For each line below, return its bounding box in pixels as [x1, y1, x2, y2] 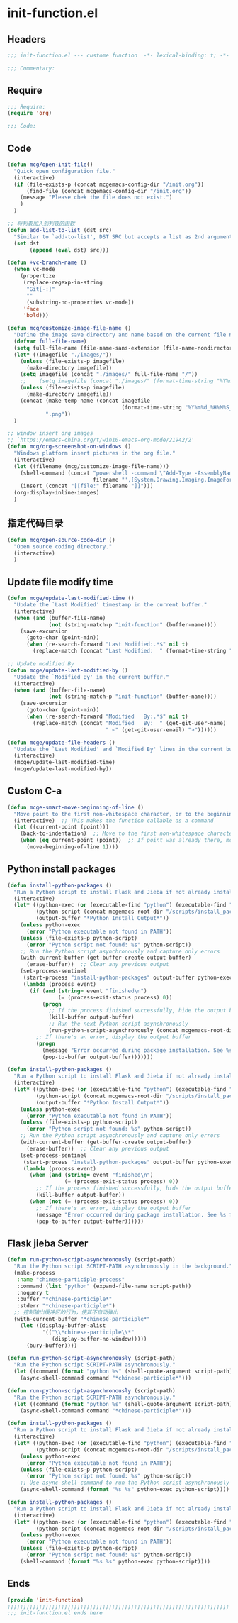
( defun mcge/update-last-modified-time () [7, 594, 135, 602]
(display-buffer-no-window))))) [52, 1335, 147, 1342]
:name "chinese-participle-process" [16, 1275, 125, 1283]
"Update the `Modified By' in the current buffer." [13, 673, 170, 680]
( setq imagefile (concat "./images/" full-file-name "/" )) [20, 371, 198, 378]
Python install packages [7, 863, 117, 875]
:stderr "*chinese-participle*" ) [16, 1302, 115, 1309]
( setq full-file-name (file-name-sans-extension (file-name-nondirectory [13, 344, 236, 352]
